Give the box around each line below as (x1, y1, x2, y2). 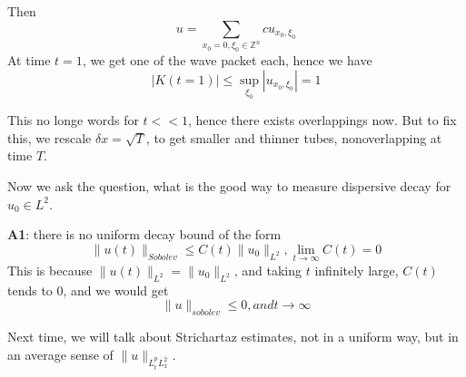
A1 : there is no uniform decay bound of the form (7, 225, 282, 244)
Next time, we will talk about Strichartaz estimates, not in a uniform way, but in (7, 327, 459, 346)
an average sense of (7, 344, 114, 363)
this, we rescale (7, 128, 92, 147)
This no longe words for (7, 111, 139, 130)
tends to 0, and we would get (7, 280, 169, 299)
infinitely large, (314, 260, 399, 279)
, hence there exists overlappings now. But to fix (187, 111, 457, 130)
